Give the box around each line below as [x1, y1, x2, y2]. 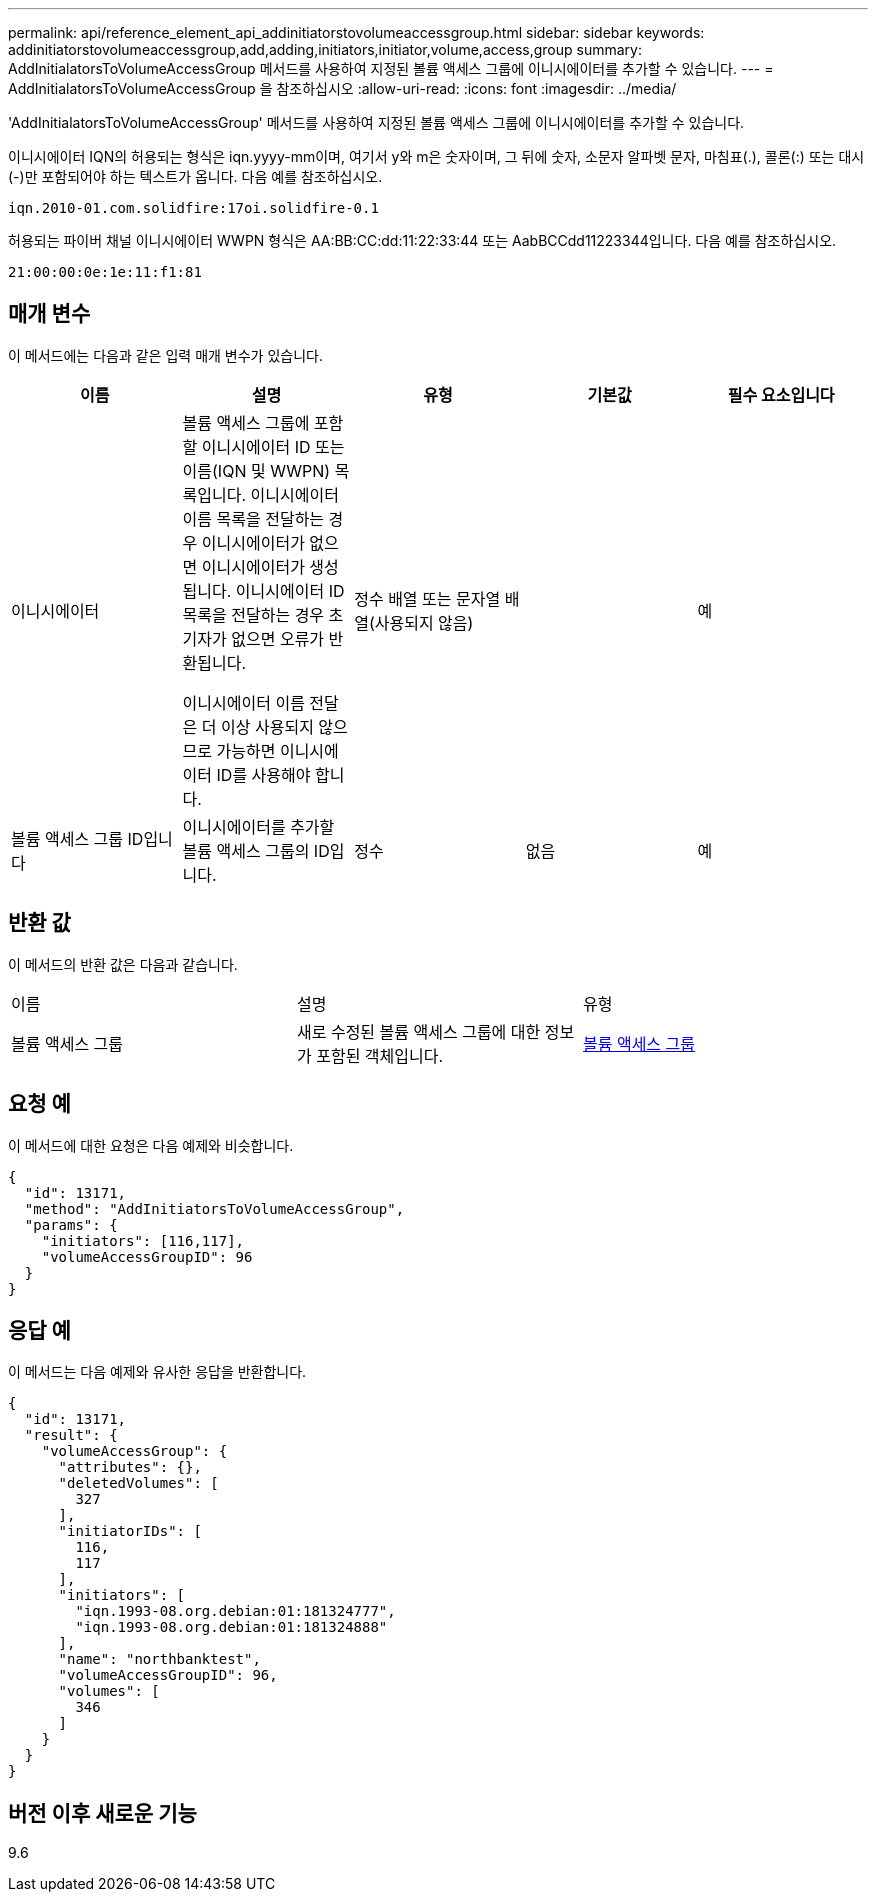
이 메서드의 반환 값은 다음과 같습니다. [8, 955, 238, 973]
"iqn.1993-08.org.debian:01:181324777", [75, 1603, 396, 1620]
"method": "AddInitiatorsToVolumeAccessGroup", [24, 1200, 405, 1217]
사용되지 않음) [374, 612, 474, 633]
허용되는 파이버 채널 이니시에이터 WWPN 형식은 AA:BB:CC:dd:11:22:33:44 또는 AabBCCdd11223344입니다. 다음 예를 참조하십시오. [8, 232, 837, 249]
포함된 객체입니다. [316, 1045, 444, 1066]
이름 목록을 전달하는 [182, 508, 325, 529]
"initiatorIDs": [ [58, 1523, 202, 1540]
